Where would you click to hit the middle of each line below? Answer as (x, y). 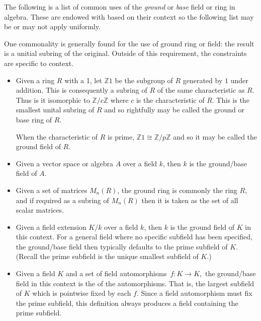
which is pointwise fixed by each (82, 293)
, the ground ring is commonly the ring (177, 190)
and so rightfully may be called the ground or (174, 110)
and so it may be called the (215, 136)
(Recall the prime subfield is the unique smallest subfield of (107, 256)
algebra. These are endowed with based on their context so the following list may (129, 16)
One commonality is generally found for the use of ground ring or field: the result (129, 43)
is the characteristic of (170, 100)
